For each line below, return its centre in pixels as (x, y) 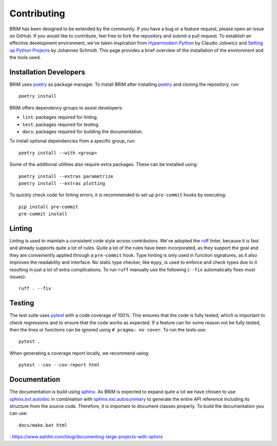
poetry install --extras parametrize (66, 176)
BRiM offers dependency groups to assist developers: (66, 107)
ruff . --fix (35, 289)
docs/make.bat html (43, 425)
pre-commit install (43, 214)
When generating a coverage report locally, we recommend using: (80, 353)
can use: (19, 413)
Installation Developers (47, 72)
